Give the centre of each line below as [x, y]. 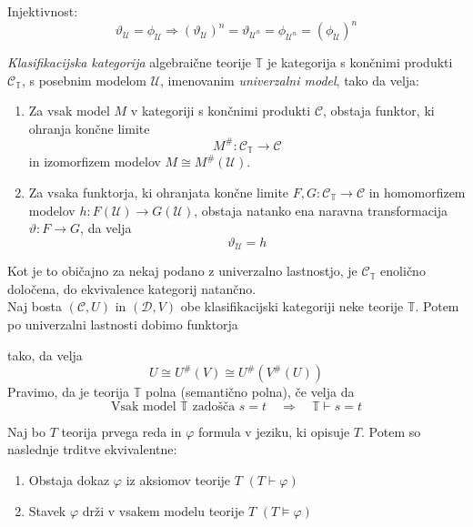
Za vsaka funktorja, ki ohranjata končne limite [159, 193]
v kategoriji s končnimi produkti [221, 111]
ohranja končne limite [89, 128]
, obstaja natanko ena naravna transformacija [321, 210]
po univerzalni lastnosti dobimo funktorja [123, 324]
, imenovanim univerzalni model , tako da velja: [290, 80]
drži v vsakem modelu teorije [163, 510]
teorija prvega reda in [121, 431]
